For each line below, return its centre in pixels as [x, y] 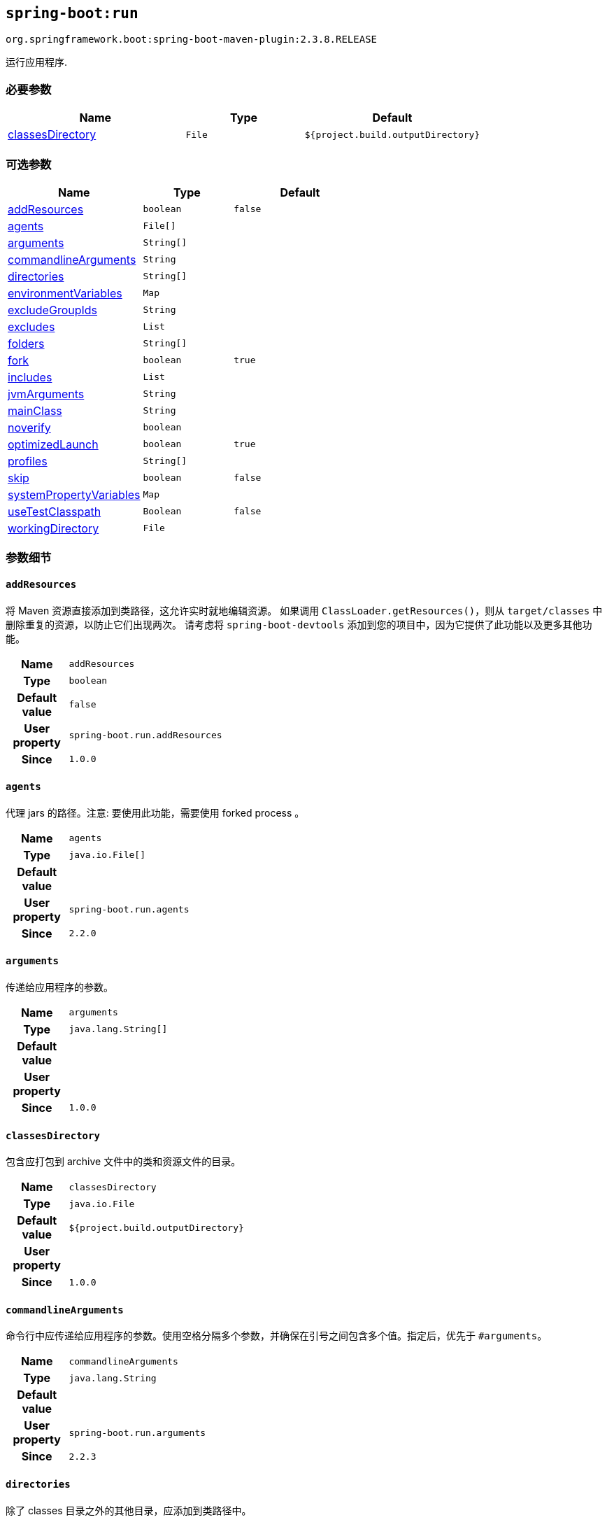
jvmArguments [46, 394]
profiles [28, 461]
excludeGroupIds [53, 310]
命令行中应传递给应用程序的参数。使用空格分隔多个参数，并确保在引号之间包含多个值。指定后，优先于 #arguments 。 [277, 1336]
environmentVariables [65, 293]
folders [26, 343]
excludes [31, 326]
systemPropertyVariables [74, 494]
